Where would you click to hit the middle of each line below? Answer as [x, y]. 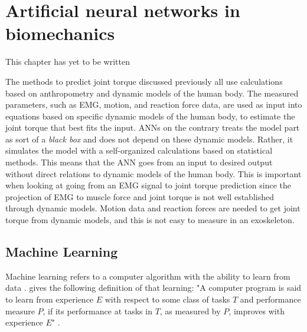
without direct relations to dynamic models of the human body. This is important [153, 173]
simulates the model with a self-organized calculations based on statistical [139, 150]
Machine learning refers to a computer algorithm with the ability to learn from [148, 276]
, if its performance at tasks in [97, 311]
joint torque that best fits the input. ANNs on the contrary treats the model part [153, 127]
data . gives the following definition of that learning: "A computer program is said [153, 288]
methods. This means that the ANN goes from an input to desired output [139, 162]
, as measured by [190, 311]
